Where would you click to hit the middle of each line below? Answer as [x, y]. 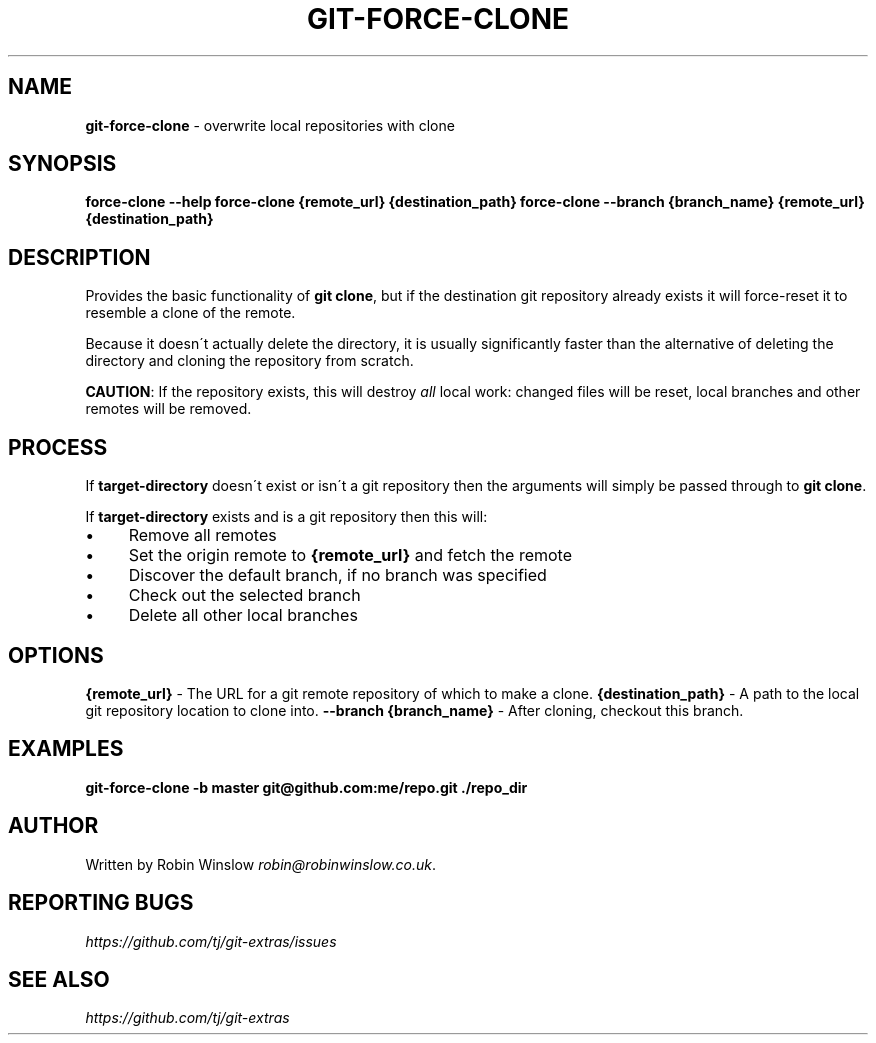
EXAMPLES [66, 749]
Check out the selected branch [244, 595]
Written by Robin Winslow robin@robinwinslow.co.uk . [261, 864]
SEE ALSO [59, 979]
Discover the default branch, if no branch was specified [337, 575]
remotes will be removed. [168, 409]
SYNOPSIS [62, 164]
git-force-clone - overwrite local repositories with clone [270, 125]
